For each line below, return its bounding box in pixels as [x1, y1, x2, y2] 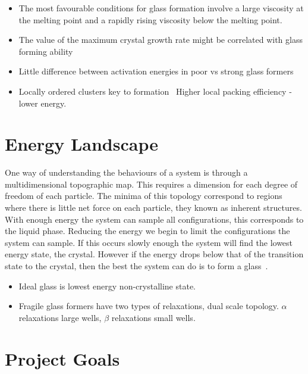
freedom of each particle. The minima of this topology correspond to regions [5, 189, 282, 202]
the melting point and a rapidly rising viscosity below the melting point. [18, 13, 282, 26]
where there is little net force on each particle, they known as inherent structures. [5, 201, 302, 214]
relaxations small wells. [111, 311, 196, 323]
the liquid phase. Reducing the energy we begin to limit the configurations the [5, 225, 290, 237]
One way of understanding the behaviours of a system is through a [5, 166, 248, 179]
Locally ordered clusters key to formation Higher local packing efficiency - [18, 85, 292, 97]
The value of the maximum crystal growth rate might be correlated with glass [18, 33, 303, 46]
